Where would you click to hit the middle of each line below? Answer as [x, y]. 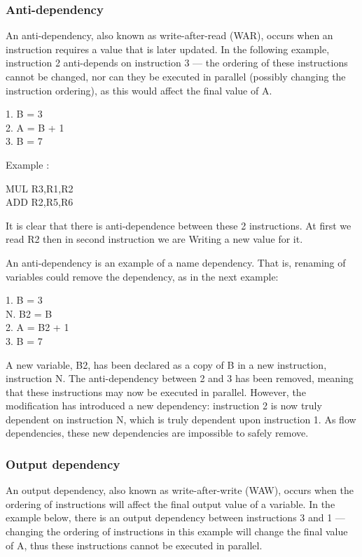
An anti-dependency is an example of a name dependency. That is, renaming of [176, 262]
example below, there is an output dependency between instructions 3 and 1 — [175, 517]
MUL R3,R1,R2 [40, 188]
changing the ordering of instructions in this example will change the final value [177, 531]
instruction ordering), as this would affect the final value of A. [139, 90]
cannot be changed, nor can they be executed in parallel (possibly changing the [176, 76]
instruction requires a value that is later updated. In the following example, [168, 49]
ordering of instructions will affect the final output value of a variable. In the [170, 503]
